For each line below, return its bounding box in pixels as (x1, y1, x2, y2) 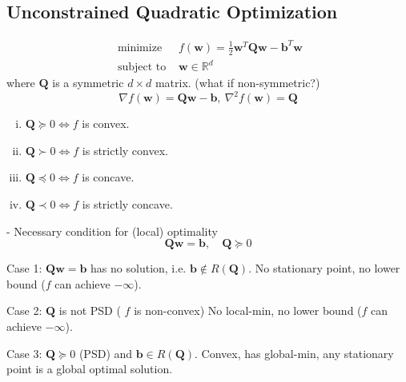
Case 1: (6, 260, 42, 277)
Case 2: (6, 302, 42, 319)
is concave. (82, 169, 135, 185)
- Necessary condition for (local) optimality (6, 222, 218, 239)
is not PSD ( (58, 302, 121, 319)
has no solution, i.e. (90, 260, 187, 277)
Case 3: (6, 344, 42, 361)
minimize (117, 42, 163, 54)
